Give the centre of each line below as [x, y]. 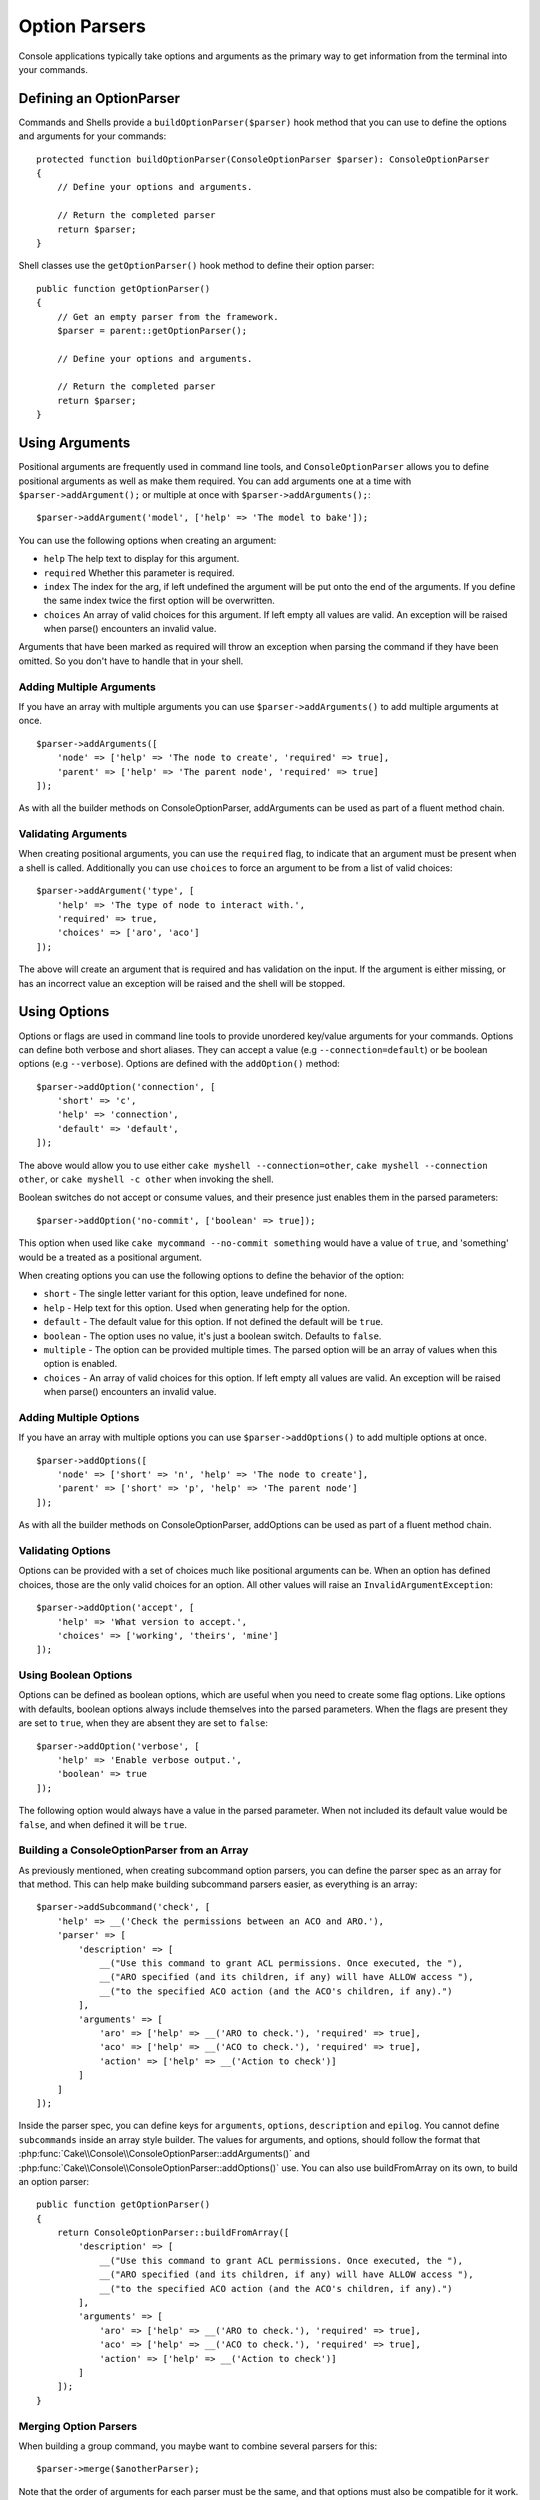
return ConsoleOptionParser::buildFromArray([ [173, 2233]
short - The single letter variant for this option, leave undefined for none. [195, 1294]
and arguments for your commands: [92, 136]
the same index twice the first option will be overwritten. [159, 601]
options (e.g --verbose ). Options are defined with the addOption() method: [179, 1064]
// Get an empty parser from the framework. [167, 316]
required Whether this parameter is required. [139, 572]
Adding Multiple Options [79, 1417]
